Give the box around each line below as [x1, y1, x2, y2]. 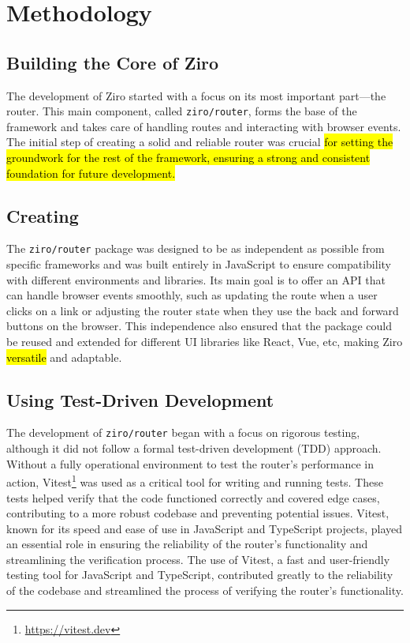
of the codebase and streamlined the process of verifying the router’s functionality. [6, 582, 404, 599]
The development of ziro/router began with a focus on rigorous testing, [6, 424, 360, 441]
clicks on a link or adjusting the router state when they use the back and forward [6, 302, 399, 318]
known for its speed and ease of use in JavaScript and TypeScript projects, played [6, 520, 403, 536]
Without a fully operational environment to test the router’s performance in [6, 455, 374, 472]
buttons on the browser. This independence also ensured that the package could [6, 318, 392, 334]
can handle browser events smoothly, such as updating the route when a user [6, 287, 378, 303]
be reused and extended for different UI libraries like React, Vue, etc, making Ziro [6, 333, 403, 350]
